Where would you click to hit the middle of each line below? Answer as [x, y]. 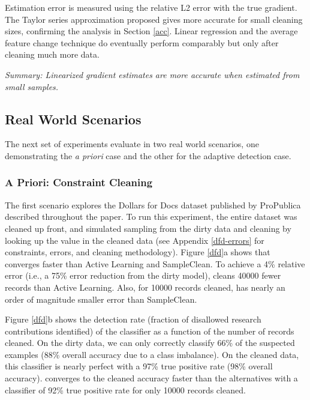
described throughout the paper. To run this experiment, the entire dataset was [151, 217]
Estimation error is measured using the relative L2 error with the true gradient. [151, 7]
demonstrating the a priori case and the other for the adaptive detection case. [148, 155]
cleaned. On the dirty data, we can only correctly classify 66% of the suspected [150, 343]
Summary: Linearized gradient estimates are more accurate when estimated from [152, 74]
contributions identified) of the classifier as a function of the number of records [150, 331]
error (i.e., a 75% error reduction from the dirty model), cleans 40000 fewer [143, 275]
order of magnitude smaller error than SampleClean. [101, 299]
